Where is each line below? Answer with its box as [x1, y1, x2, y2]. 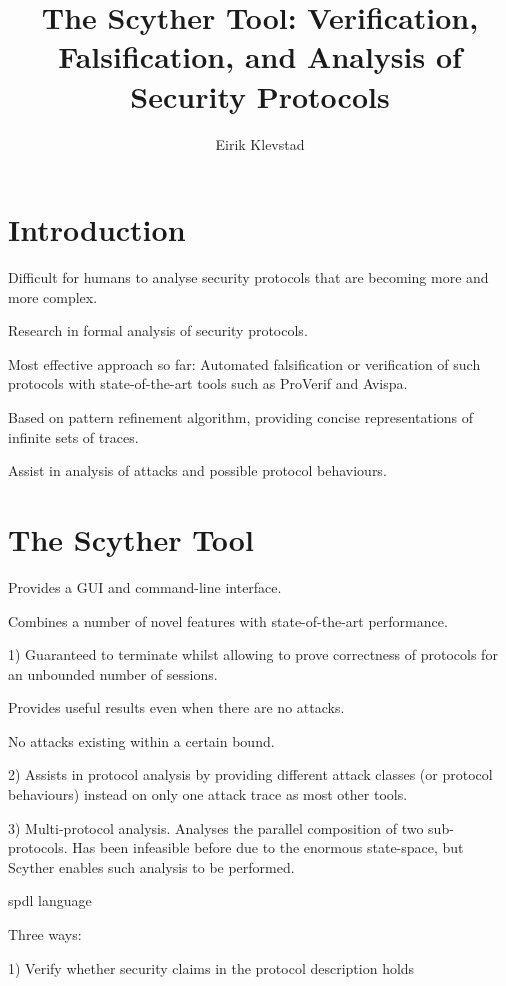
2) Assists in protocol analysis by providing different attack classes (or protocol [8, 764, 493, 785]
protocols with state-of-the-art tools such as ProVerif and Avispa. [8, 373, 408, 394]
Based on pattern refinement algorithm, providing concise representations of [8, 407, 474, 427]
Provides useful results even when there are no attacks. [8, 697, 345, 718]
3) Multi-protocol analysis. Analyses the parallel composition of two [8, 817, 424, 838]
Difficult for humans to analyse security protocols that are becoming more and [8, 267, 489, 288]
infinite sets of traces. [8, 426, 139, 447]
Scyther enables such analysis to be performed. [8, 856, 295, 877]
